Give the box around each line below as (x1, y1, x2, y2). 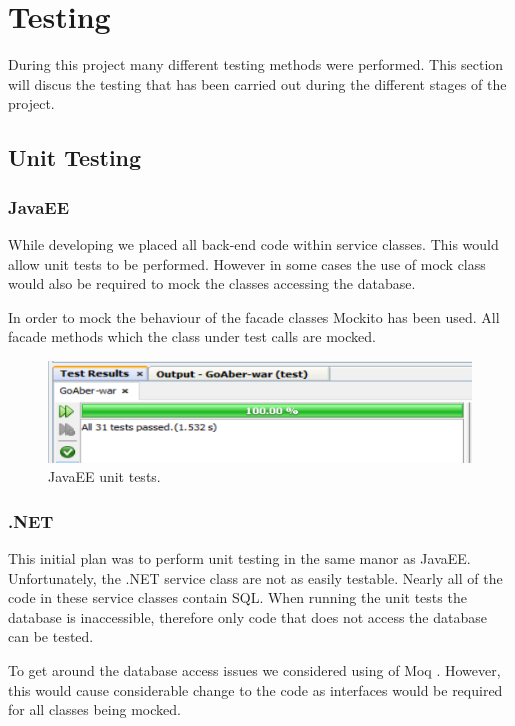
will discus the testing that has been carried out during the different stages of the (8, 73, 507, 94)
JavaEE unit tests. (48, 466, 161, 487)
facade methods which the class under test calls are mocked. (8, 326, 376, 347)
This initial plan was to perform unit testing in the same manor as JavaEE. (8, 548, 471, 568)
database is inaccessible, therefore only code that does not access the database (8, 606, 487, 627)
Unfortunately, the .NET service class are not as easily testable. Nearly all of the (8, 567, 503, 588)
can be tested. (8, 626, 94, 647)
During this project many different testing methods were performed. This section (8, 54, 504, 75)
